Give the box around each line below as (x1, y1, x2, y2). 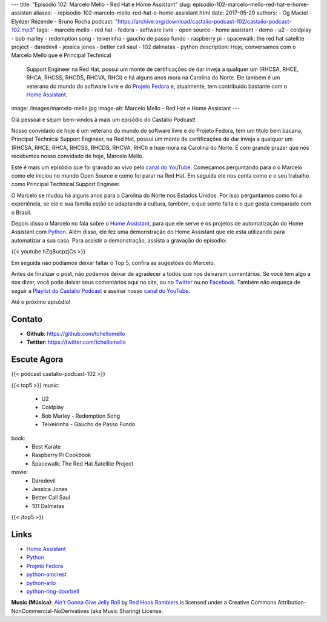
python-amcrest (26, 570, 67, 578)
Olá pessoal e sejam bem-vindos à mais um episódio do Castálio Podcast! (11, 116, 196, 123)
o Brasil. (11, 209, 31, 216)
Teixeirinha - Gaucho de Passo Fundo (41, 421, 136, 428)
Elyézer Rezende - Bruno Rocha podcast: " (11, 18, 118, 25)
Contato (11, 314, 42, 324)
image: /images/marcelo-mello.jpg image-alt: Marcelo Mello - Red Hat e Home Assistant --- (11, 105, 240, 112)
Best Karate (31, 443, 61, 450)
